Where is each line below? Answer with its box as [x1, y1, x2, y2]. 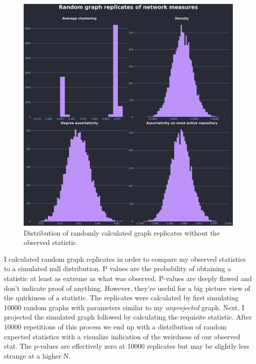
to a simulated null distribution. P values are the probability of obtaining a [4, 263, 231, 274]
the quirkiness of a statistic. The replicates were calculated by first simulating [4, 292, 239, 303]
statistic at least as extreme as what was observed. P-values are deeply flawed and [4, 273, 252, 283]
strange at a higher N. [4, 350, 71, 361]
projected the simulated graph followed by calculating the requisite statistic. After [4, 312, 252, 322]
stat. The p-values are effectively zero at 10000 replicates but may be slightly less [4, 341, 250, 351]
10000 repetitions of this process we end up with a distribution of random [4, 321, 227, 331]
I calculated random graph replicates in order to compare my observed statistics [4, 253, 246, 264]
